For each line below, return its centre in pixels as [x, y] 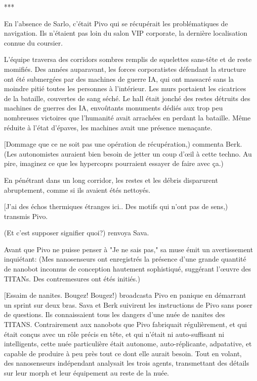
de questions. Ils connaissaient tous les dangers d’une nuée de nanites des [115, 314]
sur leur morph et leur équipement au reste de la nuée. [86, 373]
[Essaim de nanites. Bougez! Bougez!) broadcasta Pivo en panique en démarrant [125, 295]
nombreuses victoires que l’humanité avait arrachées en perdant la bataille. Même [128, 117]
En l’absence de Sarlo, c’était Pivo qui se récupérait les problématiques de [116, 23]
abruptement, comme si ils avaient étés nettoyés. [77, 190]
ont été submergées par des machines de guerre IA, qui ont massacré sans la [119, 79]
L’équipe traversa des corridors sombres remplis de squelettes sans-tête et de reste [128, 59]
